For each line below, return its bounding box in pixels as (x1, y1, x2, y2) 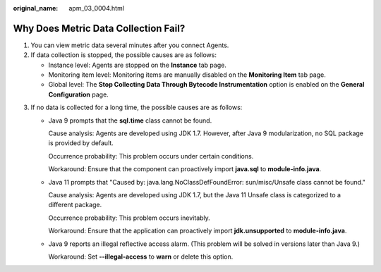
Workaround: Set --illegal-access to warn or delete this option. (48, 252, 234, 261)
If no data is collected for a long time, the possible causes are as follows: (30, 103, 243, 112)
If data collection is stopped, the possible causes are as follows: (30, 51, 217, 59)
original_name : (13, 4, 59, 12)
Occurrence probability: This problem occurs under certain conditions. (48, 152, 254, 160)
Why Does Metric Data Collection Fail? (13, 22, 186, 35)
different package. (48, 201, 102, 209)
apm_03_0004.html (68, 4, 125, 12)
